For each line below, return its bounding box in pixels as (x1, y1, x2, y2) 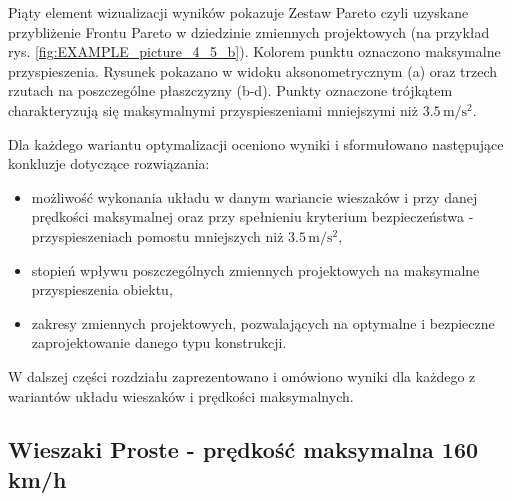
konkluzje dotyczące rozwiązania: (8, 153, 210, 174)
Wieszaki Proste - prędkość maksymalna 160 (8, 434, 479, 465)
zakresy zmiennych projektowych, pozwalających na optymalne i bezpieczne (31, 312, 495, 333)
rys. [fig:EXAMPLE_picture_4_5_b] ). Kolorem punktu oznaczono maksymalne (8, 41, 501, 62)
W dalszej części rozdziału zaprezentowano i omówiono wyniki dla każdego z (8, 365, 476, 386)
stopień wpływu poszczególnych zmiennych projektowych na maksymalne (31, 259, 480, 280)
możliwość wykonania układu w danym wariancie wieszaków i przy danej (31, 186, 478, 207)
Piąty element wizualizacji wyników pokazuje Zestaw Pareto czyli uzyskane (8, 2, 469, 22)
